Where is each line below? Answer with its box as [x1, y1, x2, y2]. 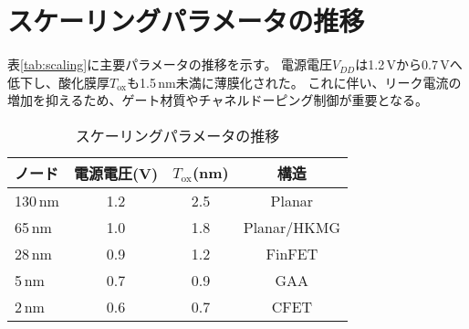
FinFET [266, 242, 318, 264]
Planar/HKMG [243, 216, 340, 238]
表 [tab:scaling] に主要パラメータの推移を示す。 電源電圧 [7, 55, 333, 74]
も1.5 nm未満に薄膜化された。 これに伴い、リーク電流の [127, 72, 462, 91]
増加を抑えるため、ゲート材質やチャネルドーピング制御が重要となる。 [7, 90, 429, 110]
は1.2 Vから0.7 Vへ [355, 55, 463, 74]
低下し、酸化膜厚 [7, 72, 109, 91]
